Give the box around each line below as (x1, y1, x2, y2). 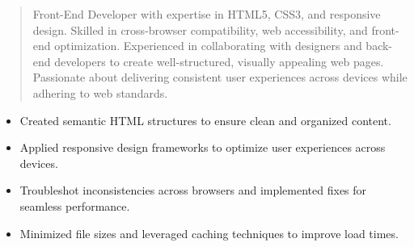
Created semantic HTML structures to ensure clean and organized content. (19, 111, 391, 128)
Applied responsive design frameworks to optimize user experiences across (19, 139, 386, 156)
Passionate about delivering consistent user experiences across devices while (32, 69, 408, 86)
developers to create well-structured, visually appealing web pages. (54, 52, 384, 69)
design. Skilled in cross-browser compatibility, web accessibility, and (32, 21, 368, 38)
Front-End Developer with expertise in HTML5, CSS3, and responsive (32, 6, 381, 22)
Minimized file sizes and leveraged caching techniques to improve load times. (19, 224, 399, 241)
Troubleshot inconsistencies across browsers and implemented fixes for (19, 182, 367, 199)
